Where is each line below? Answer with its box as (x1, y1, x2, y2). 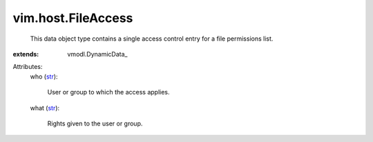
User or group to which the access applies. (47, 88, 170, 97)
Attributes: (12, 63, 43, 71)
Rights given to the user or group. (47, 119, 143, 128)
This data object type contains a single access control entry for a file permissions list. (30, 34, 274, 43)
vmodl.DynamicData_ (67, 50, 128, 58)
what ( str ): (30, 103, 60, 112)
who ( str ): (30, 72, 58, 81)
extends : (12, 50, 39, 58)
